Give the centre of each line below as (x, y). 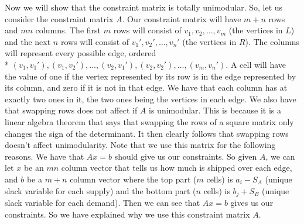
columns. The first (68, 30)
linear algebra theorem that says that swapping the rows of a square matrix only (149, 121)
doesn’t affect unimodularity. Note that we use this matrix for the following (140, 145)
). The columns (272, 41)
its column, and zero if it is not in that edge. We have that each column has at (146, 87)
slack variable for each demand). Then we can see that (103, 202)
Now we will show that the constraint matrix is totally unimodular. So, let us (144, 7)
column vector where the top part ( (133, 179)
